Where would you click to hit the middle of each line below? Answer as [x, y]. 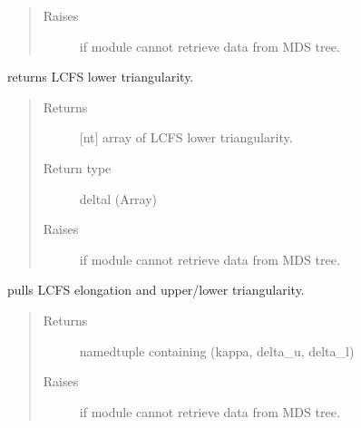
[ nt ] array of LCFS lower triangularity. [186, 137]
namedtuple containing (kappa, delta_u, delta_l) [217, 350]
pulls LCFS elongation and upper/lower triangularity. [156, 290]
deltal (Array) [118, 198]
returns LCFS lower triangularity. [101, 77]
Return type [77, 167]
